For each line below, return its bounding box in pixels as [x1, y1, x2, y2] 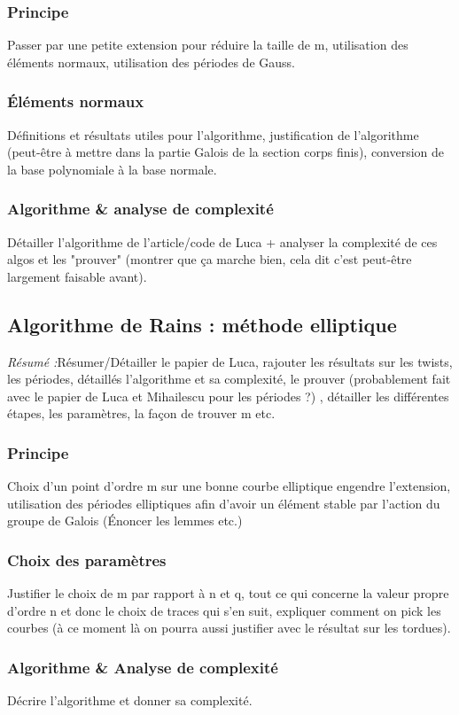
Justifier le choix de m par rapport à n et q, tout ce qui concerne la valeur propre [7, 584, 449, 602]
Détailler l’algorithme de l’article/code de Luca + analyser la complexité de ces [7, 232, 438, 251]
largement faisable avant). [7, 267, 147, 285]
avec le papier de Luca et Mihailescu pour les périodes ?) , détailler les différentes [7, 386, 449, 405]
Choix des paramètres [7, 548, 167, 571]
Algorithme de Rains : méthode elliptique [7, 310, 397, 338]
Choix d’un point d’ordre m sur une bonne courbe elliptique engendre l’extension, [7, 477, 451, 495]
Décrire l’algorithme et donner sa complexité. [7, 691, 253, 710]
